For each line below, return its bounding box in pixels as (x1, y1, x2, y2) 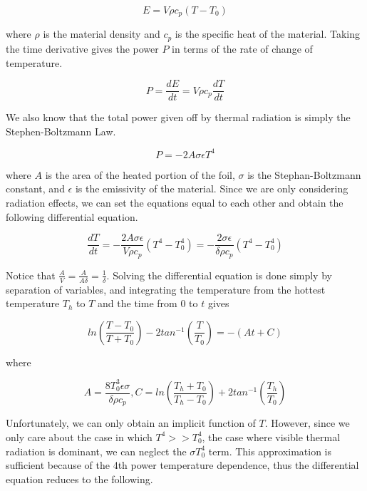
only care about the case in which (6, 429, 153, 444)
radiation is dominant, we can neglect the (6, 443, 187, 458)
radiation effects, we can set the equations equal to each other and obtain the (6, 195, 343, 210)
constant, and (6, 181, 65, 196)
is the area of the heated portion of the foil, (45, 167, 235, 182)
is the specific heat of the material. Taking (175, 26, 360, 41)
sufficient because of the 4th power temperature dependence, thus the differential (6, 458, 359, 472)
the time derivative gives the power (6, 41, 159, 56)
